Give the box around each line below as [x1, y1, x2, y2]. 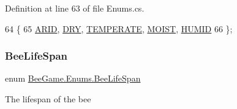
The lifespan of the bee [5, 93, 91, 105]
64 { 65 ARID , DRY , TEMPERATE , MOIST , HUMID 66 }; [5, 22, 233, 35]
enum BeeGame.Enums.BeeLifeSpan [5, 72, 141, 85]
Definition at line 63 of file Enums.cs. [5, 2, 145, 14]
